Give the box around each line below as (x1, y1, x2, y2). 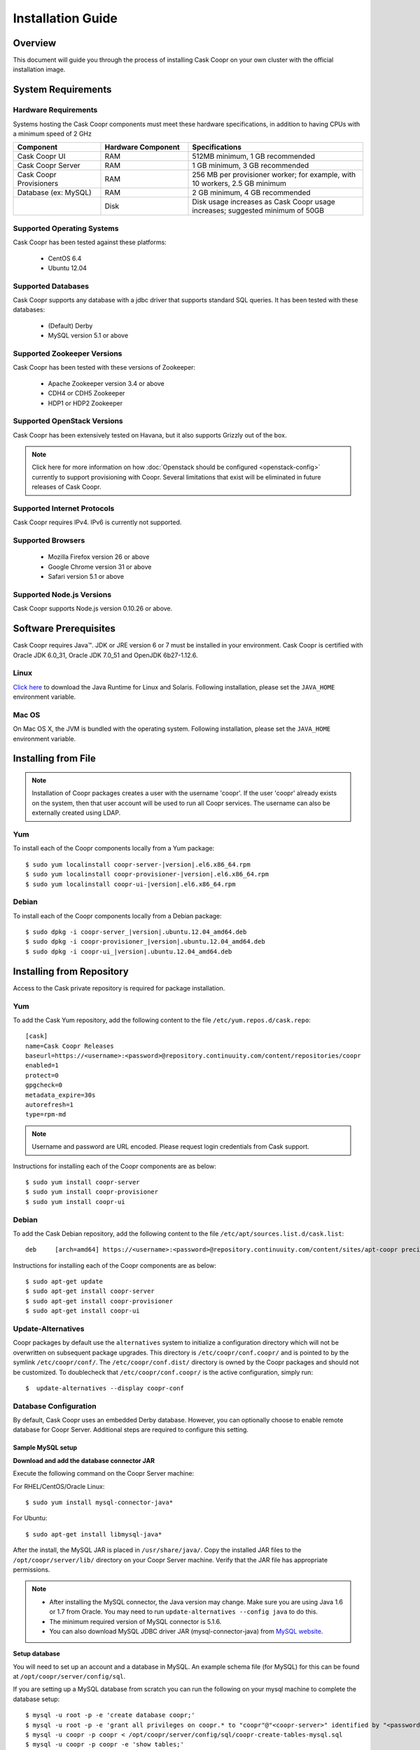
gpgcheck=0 (25, 1081, 63, 1089)
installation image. (13, 65, 66, 73)
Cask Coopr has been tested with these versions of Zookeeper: (13, 363, 196, 372)
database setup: (13, 1695, 60, 1703)
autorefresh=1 (25, 1101, 73, 1109)
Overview (13, 37, 57, 49)
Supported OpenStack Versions (13, 416, 124, 426)
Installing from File (13, 752, 96, 764)
